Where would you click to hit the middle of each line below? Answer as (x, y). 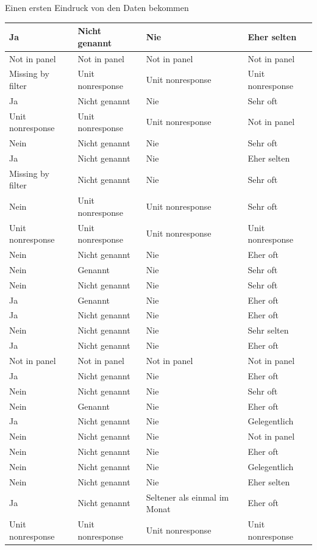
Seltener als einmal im (187, 497)
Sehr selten (268, 330)
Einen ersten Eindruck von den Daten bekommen (97, 7)
